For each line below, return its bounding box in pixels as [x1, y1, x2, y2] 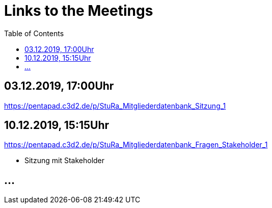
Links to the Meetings [4, 2, 153, 19]
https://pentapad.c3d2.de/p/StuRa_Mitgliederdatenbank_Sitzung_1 [4, 101, 226, 110]
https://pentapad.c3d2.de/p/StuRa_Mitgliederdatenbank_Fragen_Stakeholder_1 [4, 140, 268, 149]
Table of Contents [4, 29, 64, 38]
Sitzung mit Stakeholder [24, 156, 105, 165]
